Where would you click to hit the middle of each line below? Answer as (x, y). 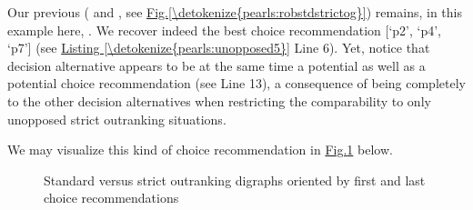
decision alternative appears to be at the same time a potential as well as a (216, 65)
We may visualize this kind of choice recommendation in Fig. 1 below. (200, 150)
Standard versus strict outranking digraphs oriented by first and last (235, 180)
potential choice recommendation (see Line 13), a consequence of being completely (236, 83)
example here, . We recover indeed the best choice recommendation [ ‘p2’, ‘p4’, (225, 30)
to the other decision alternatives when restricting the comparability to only (219, 100)
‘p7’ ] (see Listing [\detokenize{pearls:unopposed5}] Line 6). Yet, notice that (219, 48)
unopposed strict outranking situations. (117, 119)
